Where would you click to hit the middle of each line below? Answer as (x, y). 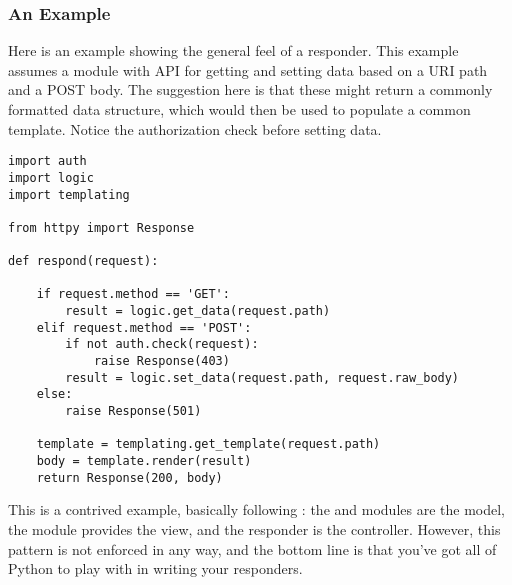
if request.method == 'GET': (133, 294)
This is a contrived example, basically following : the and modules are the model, (256, 509)
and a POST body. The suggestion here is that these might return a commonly (250, 89)
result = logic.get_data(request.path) (198, 311)
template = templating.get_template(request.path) (208, 444)
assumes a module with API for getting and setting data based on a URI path (248, 69)
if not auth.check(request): (162, 344)
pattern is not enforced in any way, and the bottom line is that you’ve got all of (252, 548)
